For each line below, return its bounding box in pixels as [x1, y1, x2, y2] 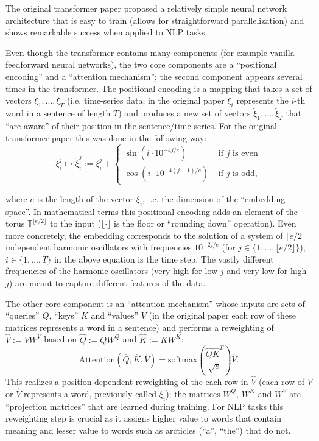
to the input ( [50, 217, 102, 230]
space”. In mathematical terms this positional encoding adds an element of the [5, 205, 298, 217]
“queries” [5, 309, 40, 322]
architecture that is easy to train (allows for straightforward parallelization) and [5, 13, 304, 26]
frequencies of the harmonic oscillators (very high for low [5, 264, 218, 277]
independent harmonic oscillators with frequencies [5, 241, 192, 253]
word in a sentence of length [5, 107, 111, 119]
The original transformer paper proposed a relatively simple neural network [5, 2, 287, 14]
